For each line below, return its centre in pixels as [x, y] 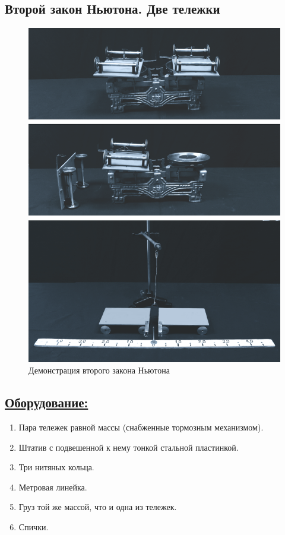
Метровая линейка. [53, 487]
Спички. [34, 526]
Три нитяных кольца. [56, 467]
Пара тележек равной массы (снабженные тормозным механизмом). [141, 427]
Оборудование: [47, 402]
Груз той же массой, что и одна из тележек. [98, 507]
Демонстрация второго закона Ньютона [99, 370]
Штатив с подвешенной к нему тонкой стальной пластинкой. [129, 447]
